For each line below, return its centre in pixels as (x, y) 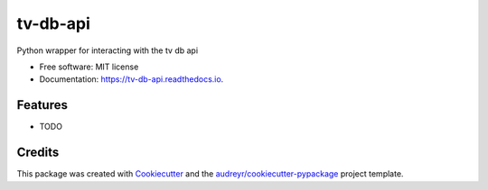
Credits (38, 153)
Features (42, 105)
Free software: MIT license (89, 67)
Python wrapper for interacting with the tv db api (108, 50)
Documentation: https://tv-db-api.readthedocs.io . (131, 79)
